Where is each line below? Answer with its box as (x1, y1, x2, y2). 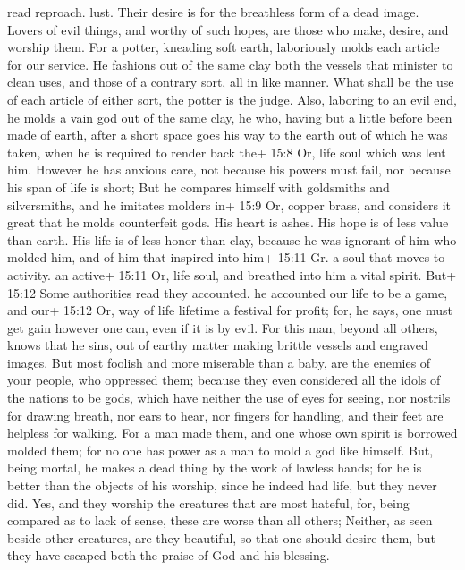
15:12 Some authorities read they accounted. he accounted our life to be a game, (7, 283, 448, 302)
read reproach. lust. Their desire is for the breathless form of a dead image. (7, 3, 419, 21)
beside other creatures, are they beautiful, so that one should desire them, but (7, 528, 435, 547)
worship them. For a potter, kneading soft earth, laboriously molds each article (7, 38, 440, 56)
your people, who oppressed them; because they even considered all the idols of (7, 370, 441, 389)
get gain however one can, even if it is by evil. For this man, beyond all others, (7, 318, 438, 336)
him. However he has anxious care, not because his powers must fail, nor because (7, 160, 451, 179)
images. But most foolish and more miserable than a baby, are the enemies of (7, 353, 431, 371)
